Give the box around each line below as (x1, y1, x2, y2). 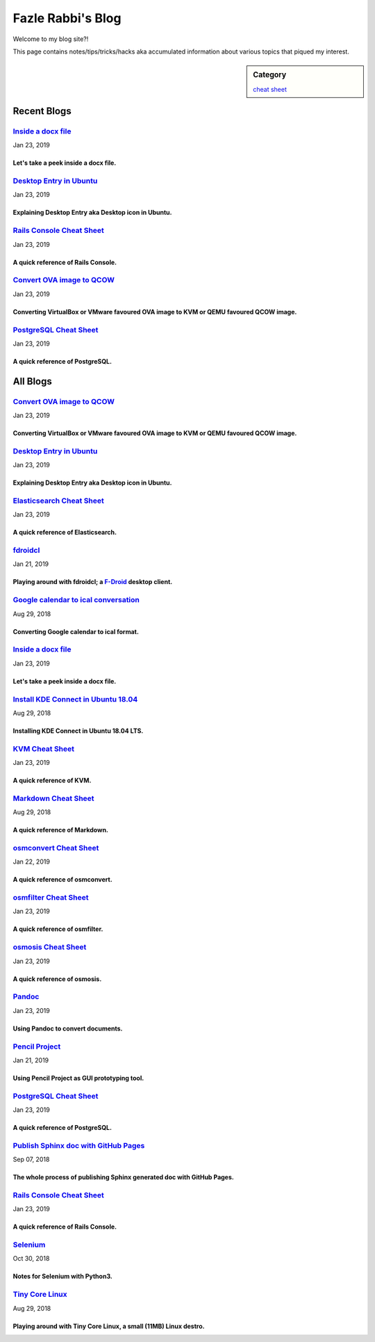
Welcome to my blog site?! (12, 35, 89, 43)
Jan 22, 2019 (12, 857, 50, 866)
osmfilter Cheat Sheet (12, 893, 89, 903)
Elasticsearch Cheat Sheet (12, 496, 104, 506)
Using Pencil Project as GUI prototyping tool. (12, 1074, 144, 1082)
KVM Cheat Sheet (12, 744, 75, 754)
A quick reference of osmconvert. (12, 875, 112, 884)
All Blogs (12, 375, 52, 387)
